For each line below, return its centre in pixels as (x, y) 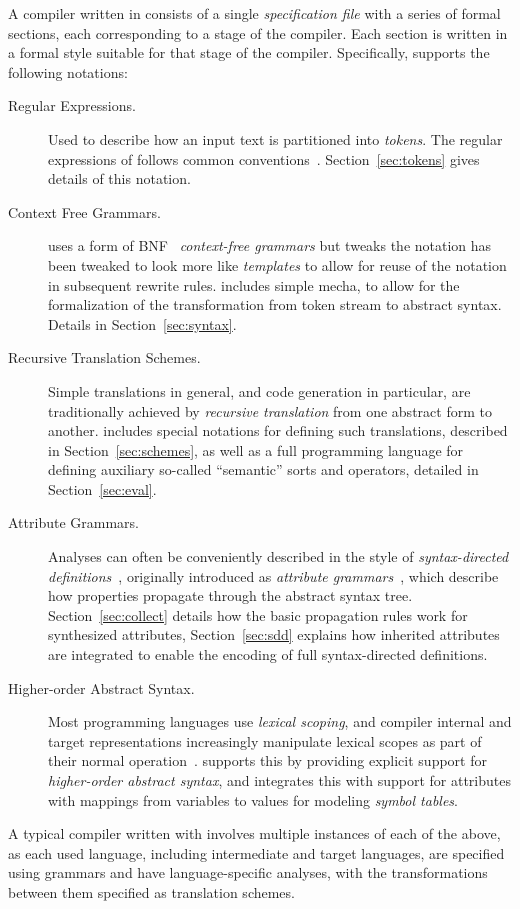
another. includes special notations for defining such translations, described (278, 430)
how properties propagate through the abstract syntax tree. (230, 595)
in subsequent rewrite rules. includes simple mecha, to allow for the (254, 284)
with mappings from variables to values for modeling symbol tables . (253, 799)
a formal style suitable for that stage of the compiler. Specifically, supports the (249, 52)
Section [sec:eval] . (102, 488)
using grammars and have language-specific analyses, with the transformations (248, 872)
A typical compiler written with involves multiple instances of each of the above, (254, 833)
